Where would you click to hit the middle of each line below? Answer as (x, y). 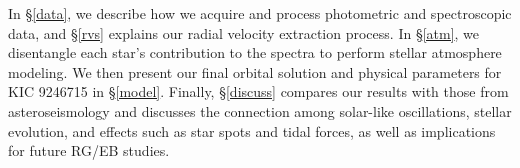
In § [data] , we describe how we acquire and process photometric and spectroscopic (260, 13)
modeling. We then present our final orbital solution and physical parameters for (255, 71)
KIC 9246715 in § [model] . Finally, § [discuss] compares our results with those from (258, 91)
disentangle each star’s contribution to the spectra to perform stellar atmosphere (255, 52)
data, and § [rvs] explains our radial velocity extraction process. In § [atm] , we (244, 32)
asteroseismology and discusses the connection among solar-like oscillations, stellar (260, 110)
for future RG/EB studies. (89, 150)
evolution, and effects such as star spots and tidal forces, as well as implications (252, 130)
